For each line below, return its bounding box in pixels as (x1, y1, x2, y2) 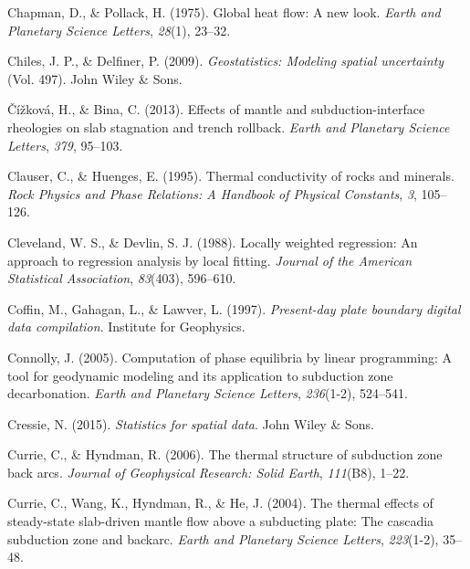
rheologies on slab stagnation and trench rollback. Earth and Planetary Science (7, 117, 450, 136)
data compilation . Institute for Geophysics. (7, 317, 245, 336)
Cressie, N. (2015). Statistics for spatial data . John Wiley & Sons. (7, 414, 374, 433)
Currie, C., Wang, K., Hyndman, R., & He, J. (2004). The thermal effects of (7, 493, 433, 512)
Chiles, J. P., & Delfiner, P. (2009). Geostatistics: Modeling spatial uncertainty (7, 51, 444, 70)
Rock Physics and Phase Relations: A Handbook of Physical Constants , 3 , (7, 184, 417, 203)
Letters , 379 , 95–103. (7, 135, 123, 154)
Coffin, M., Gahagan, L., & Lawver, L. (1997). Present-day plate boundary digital (7, 299, 461, 318)
